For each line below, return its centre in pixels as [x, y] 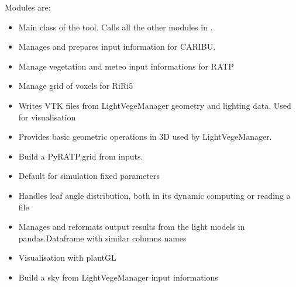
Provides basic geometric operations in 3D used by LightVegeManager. [145, 136]
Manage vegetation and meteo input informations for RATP [126, 66]
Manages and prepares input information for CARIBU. [117, 46]
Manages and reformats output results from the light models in [132, 227]
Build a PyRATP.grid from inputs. [81, 156]
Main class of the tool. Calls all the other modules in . [116, 27]
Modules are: [28, 7]
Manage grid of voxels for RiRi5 [76, 86]
